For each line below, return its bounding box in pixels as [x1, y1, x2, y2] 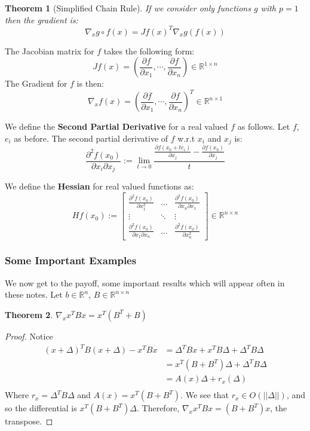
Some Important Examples [5, 253, 137, 268]
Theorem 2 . [5, 308, 53, 320]
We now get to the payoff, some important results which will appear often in [5, 276, 285, 289]
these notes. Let [5, 288, 63, 301]
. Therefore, [137, 402, 180, 414]
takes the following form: [103, 44, 195, 57]
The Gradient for [5, 77, 67, 90]
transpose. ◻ [5, 415, 53, 427]
